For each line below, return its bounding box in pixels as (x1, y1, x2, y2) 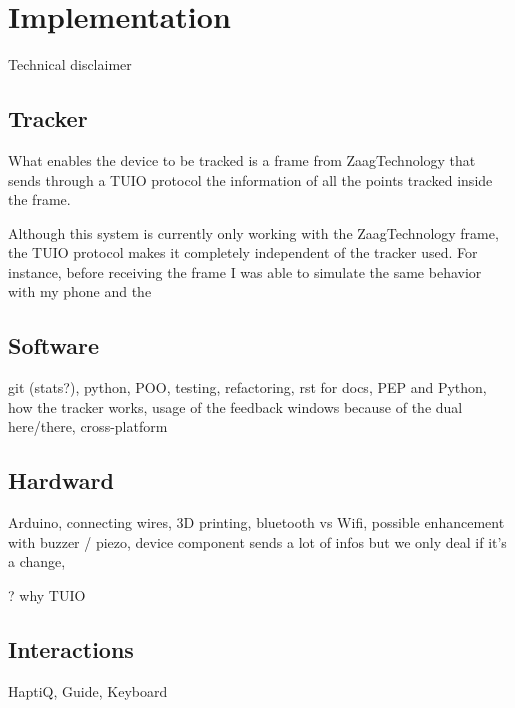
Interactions (8, 634, 134, 665)
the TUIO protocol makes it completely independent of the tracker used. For (8, 242, 478, 263)
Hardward (8, 465, 114, 496)
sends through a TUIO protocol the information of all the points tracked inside (8, 169, 493, 190)
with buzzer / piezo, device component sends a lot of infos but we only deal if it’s (8, 531, 507, 552)
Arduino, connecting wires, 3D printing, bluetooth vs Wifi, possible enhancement (8, 512, 505, 533)
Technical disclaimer (8, 54, 132, 75)
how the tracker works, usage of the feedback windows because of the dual (8, 396, 463, 417)
